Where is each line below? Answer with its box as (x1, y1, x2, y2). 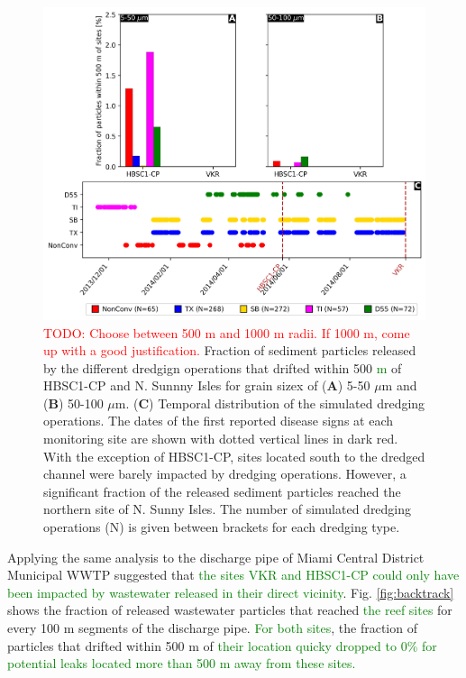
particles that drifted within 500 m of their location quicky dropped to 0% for (7, 636, 437, 655)
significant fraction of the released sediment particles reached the (43, 481, 401, 500)
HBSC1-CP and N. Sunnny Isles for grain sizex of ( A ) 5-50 (43, 376, 370, 395)
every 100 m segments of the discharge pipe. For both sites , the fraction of (7, 618, 417, 637)
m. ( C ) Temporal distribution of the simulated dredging (114, 393, 425, 412)
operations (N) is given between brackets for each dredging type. (43, 518, 400, 536)
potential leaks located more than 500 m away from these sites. (7, 654, 356, 673)
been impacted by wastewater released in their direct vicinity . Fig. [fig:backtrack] (7, 582, 454, 601)
